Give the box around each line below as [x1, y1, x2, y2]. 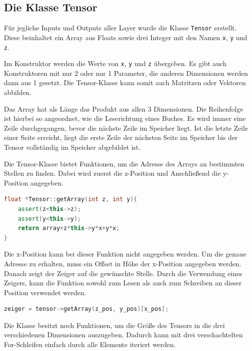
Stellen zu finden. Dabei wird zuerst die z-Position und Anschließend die [4, 168, 221, 178]
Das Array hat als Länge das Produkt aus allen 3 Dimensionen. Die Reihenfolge [4, 103, 243, 114]
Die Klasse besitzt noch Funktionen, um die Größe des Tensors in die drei [4, 320, 225, 330]
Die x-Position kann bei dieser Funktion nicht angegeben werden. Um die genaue [4, 249, 247, 259]
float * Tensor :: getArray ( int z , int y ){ [4, 196, 137, 203]
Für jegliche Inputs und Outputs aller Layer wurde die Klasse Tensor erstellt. [4, 23, 237, 33]
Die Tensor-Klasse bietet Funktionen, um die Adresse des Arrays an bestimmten [4, 158, 245, 168]
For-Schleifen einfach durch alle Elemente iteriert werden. [4, 339, 176, 350]
